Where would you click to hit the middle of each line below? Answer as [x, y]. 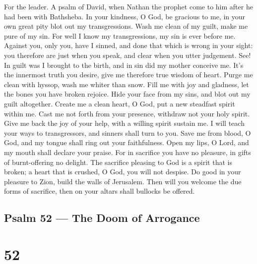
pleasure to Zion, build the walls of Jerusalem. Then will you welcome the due [123, 181]
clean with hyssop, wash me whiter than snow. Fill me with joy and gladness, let [127, 84]
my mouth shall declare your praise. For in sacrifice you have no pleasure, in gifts [128, 152]
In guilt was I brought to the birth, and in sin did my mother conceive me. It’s [124, 65]
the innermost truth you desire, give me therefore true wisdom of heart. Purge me [128, 75]
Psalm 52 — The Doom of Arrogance [102, 218]
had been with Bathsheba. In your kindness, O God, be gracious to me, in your [125, 16]
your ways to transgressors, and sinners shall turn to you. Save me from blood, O [128, 132]
